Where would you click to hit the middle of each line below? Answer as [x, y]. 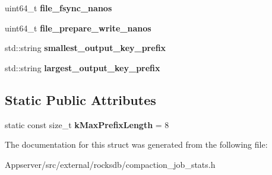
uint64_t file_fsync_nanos [58, 8]
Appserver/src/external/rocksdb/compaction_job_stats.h [110, 164]
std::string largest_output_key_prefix [83, 67]
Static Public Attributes [80, 99]
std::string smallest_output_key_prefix [86, 48]
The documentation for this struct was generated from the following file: [136, 144]
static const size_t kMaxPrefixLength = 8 [87, 124]
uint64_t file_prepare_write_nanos [78, 28]
